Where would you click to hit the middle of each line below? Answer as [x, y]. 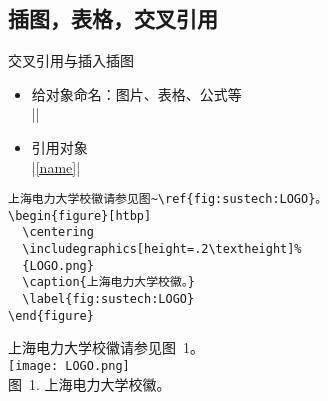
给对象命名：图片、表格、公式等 [136, 93]
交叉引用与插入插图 [71, 60]
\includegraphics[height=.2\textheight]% [162, 249]
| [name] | [56, 166]
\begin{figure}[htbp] [80, 215]
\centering [58, 232]
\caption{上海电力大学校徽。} [108, 282]
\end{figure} [51, 315]
